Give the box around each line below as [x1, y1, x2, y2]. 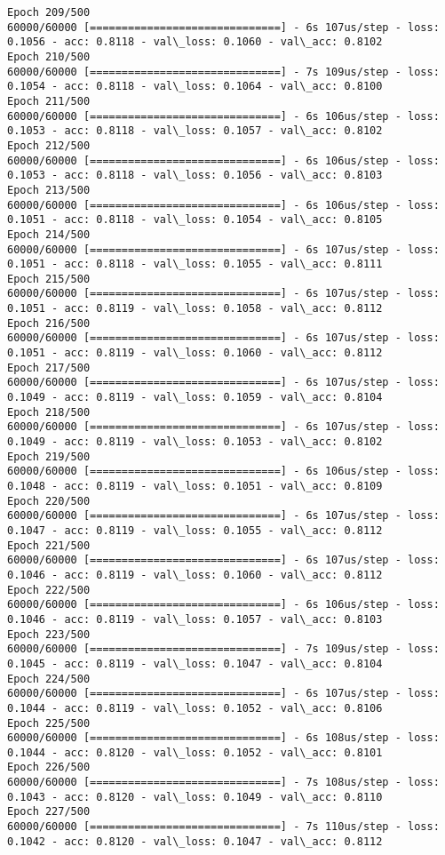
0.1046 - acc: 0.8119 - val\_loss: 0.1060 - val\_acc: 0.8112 [7, 568, 383, 581]
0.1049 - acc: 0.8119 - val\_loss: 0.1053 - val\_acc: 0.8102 [7, 435, 383, 449]
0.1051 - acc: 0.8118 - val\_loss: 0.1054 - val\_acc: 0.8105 [7, 213, 383, 227]
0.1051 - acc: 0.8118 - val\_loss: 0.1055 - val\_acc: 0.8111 [7, 258, 383, 271]
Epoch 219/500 [7, 450, 91, 463]
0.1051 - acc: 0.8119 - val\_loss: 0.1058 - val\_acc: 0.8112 [7, 302, 383, 316]
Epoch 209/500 [7, 6, 91, 19]
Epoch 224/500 [7, 672, 91, 685]
